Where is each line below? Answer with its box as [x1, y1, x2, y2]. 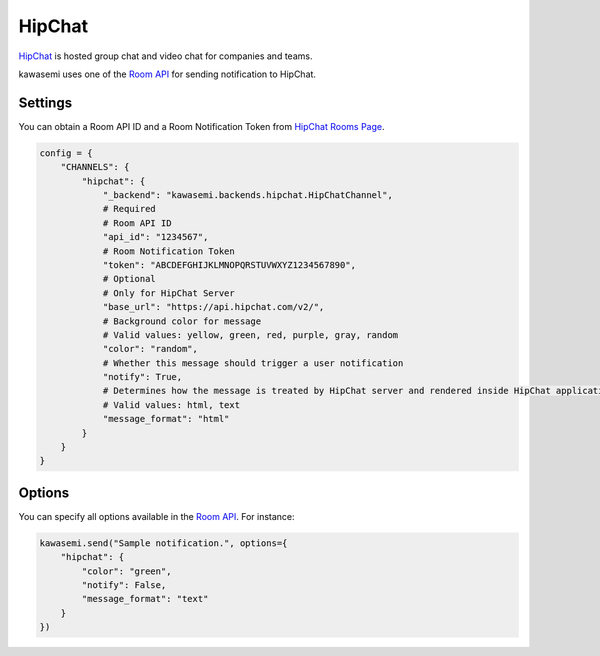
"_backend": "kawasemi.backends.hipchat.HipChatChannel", [102, 190, 394, 200]
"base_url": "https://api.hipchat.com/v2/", [102, 301, 325, 313]
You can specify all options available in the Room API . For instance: [18, 510, 295, 522]
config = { [39, 147, 93, 159]
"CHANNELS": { [60, 161, 130, 173]
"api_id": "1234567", [102, 231, 209, 243]
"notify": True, [102, 371, 183, 383]
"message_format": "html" [102, 413, 230, 425]
